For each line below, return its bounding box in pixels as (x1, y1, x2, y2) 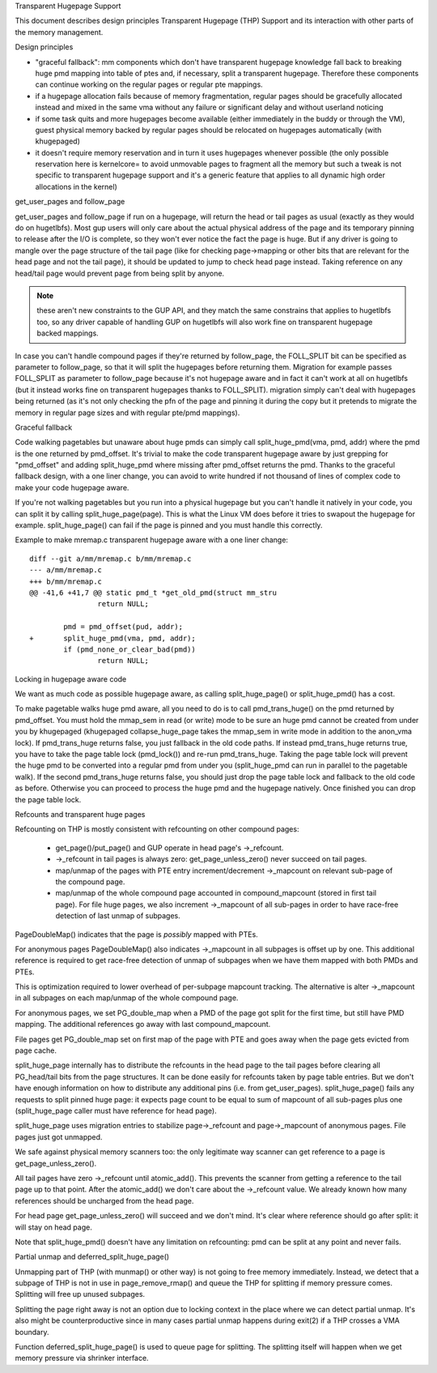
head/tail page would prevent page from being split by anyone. (15, 268, 225, 278)
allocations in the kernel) (35, 182, 117, 191)
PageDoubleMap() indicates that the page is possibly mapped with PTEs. (15, 929, 258, 939)
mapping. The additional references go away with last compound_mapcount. (15, 1020, 271, 1029)
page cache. (15, 1046, 57, 1055)
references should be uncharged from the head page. (15, 1195, 194, 1205)
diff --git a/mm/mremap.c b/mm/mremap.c (29, 554, 192, 563)
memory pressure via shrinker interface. (15, 1354, 149, 1363)
